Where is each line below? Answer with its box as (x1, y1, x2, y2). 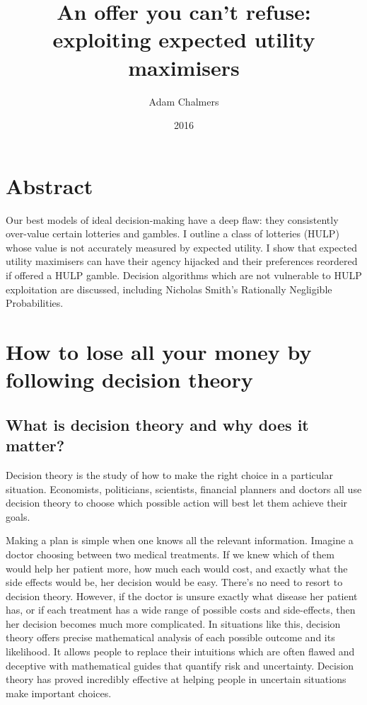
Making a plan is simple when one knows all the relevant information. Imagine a (6, 533, 354, 548)
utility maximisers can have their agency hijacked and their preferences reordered (6, 254, 358, 269)
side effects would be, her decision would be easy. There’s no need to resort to (6, 575, 343, 590)
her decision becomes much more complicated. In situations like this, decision (6, 616, 341, 631)
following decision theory (6, 365, 253, 394)
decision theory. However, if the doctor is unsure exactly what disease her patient (6, 588, 358, 603)
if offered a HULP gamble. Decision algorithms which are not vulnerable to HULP (6, 268, 362, 282)
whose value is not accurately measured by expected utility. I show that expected (6, 239, 357, 254)
